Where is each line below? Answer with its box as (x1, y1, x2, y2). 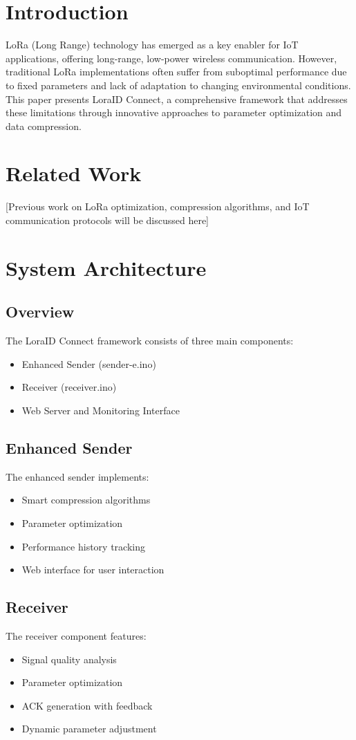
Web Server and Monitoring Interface (21, 403, 180, 417)
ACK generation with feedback (21, 698, 153, 712)
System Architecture (6, 253, 207, 281)
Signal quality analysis (21, 651, 117, 666)
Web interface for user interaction (21, 562, 165, 577)
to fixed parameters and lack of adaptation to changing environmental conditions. (6, 77, 351, 92)
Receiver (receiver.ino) (21, 380, 117, 394)
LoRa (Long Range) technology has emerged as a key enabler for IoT (6, 37, 299, 52)
